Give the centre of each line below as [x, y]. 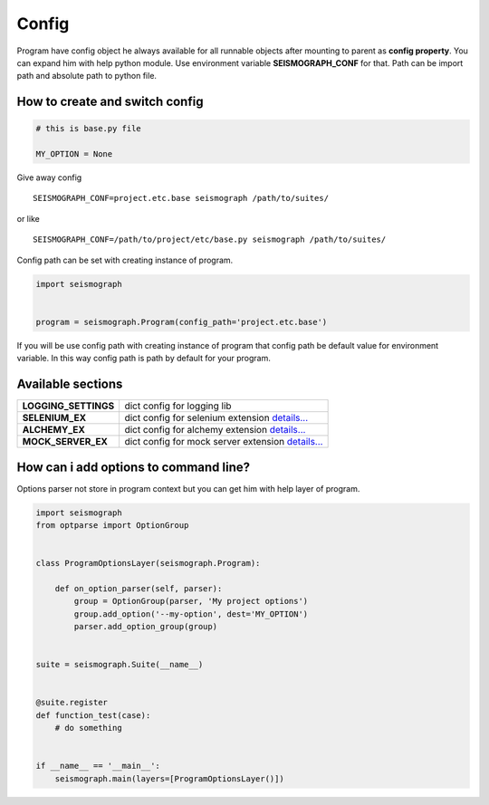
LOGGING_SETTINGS [68, 406]
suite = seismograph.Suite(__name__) [120, 665]
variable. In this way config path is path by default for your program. [144, 359]
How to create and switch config [110, 102]
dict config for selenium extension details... [216, 418]
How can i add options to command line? [134, 467]
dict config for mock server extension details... [224, 442]
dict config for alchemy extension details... [215, 430]
